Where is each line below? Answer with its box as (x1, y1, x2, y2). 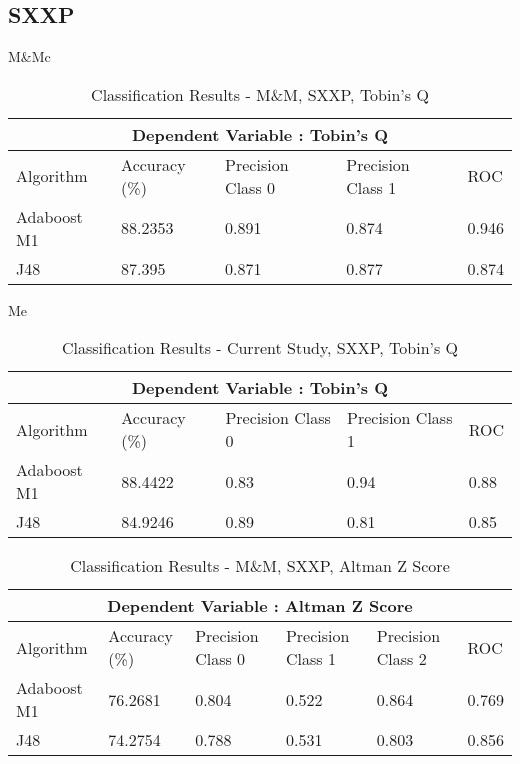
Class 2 (376, 647, 427, 671)
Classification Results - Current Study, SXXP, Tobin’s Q (61, 336, 459, 360)
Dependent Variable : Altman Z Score (107, 594, 413, 618)
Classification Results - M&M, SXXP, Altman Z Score (70, 554, 450, 578)
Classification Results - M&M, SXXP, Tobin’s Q (91, 82, 429, 106)
